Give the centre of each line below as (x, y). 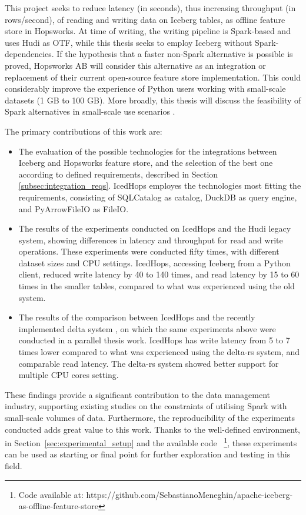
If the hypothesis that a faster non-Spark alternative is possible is (175, 54)
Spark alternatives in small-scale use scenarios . (90, 111)
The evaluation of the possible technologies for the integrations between (148, 151)
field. (14, 466)
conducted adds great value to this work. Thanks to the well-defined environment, (153, 429)
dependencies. (29, 54)
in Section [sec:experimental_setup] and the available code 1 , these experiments (151, 442)
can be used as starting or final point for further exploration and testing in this (148, 454)
